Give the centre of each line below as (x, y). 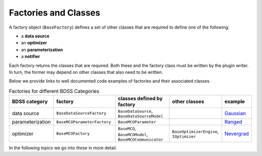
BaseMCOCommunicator (141, 140)
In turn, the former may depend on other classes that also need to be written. (86, 72)
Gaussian (235, 113)
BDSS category (30, 102)
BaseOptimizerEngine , (196, 131)
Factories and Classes (55, 13)
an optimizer (34, 43)
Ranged (233, 122)
